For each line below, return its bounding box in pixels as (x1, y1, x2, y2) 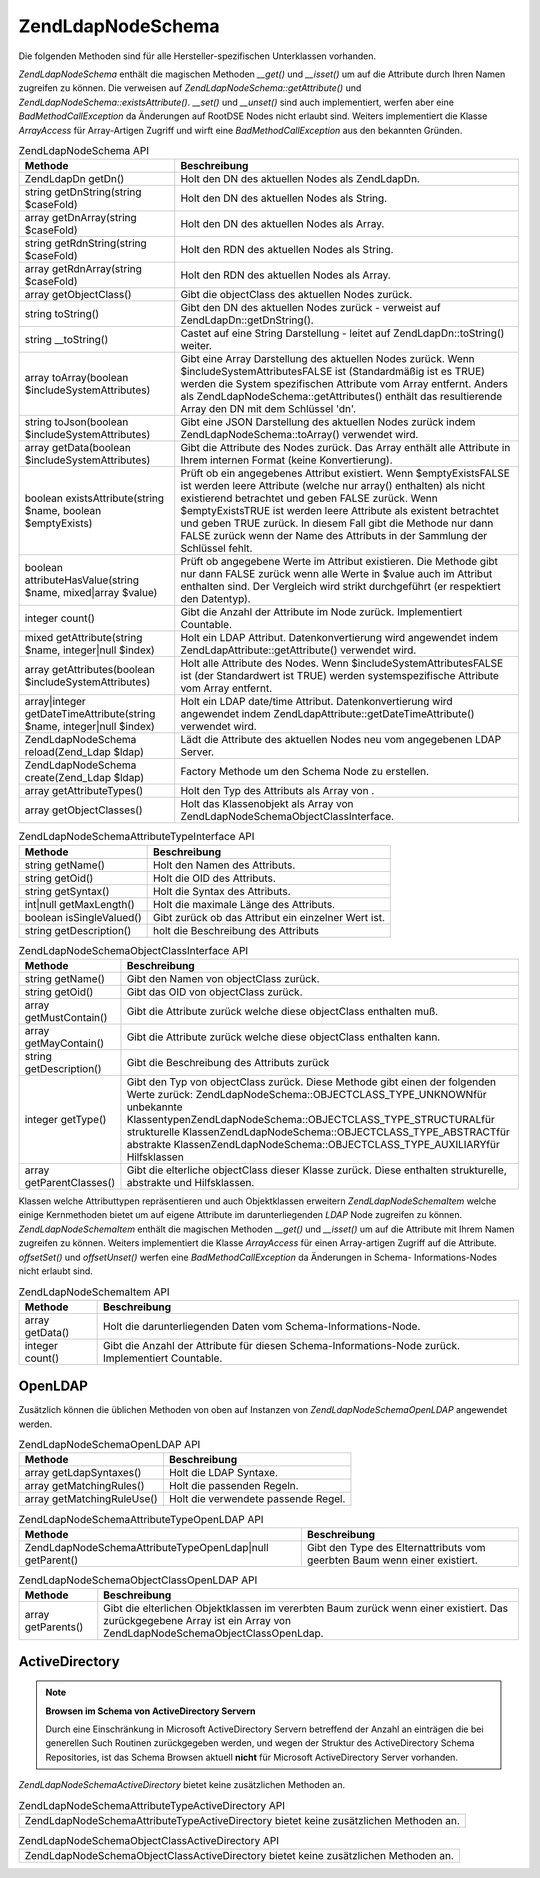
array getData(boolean (24, 441, 132, 455)
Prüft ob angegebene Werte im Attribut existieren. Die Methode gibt (180, 555, 499, 569)
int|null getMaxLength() (24, 897, 135, 911)
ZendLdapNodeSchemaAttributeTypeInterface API (18, 830, 255, 844)
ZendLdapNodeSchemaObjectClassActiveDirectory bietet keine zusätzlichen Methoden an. (24, 1849, 455, 1863)
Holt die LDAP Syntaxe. (168, 1466, 279, 1480)
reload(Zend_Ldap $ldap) (24, 745, 145, 759)
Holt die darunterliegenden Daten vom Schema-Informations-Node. (102, 1319, 421, 1333)
